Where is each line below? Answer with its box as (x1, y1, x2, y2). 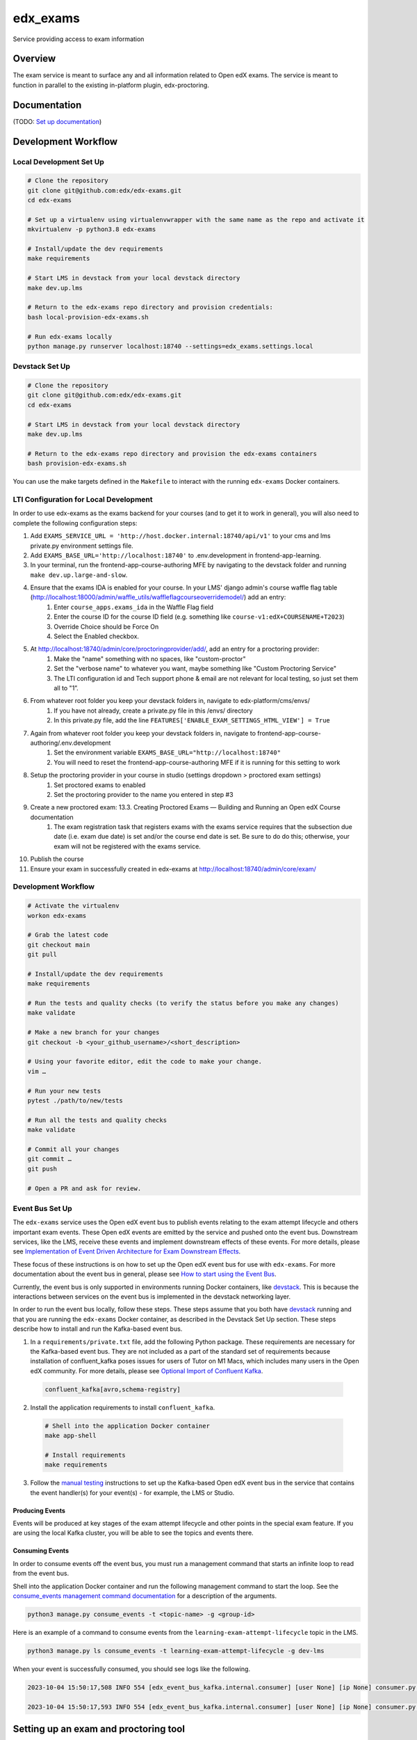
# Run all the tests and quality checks (27, 1116, 167, 1124)
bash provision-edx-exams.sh (27, 459, 127, 468)
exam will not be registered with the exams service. (54, 842, 201, 851)
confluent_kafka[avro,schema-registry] (44, 1385, 181, 1393)
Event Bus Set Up (13, 1203, 72, 1213)
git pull (27, 951, 58, 958)
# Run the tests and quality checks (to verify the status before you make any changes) (27, 999, 340, 1007)
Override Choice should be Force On (54, 622, 159, 631)
